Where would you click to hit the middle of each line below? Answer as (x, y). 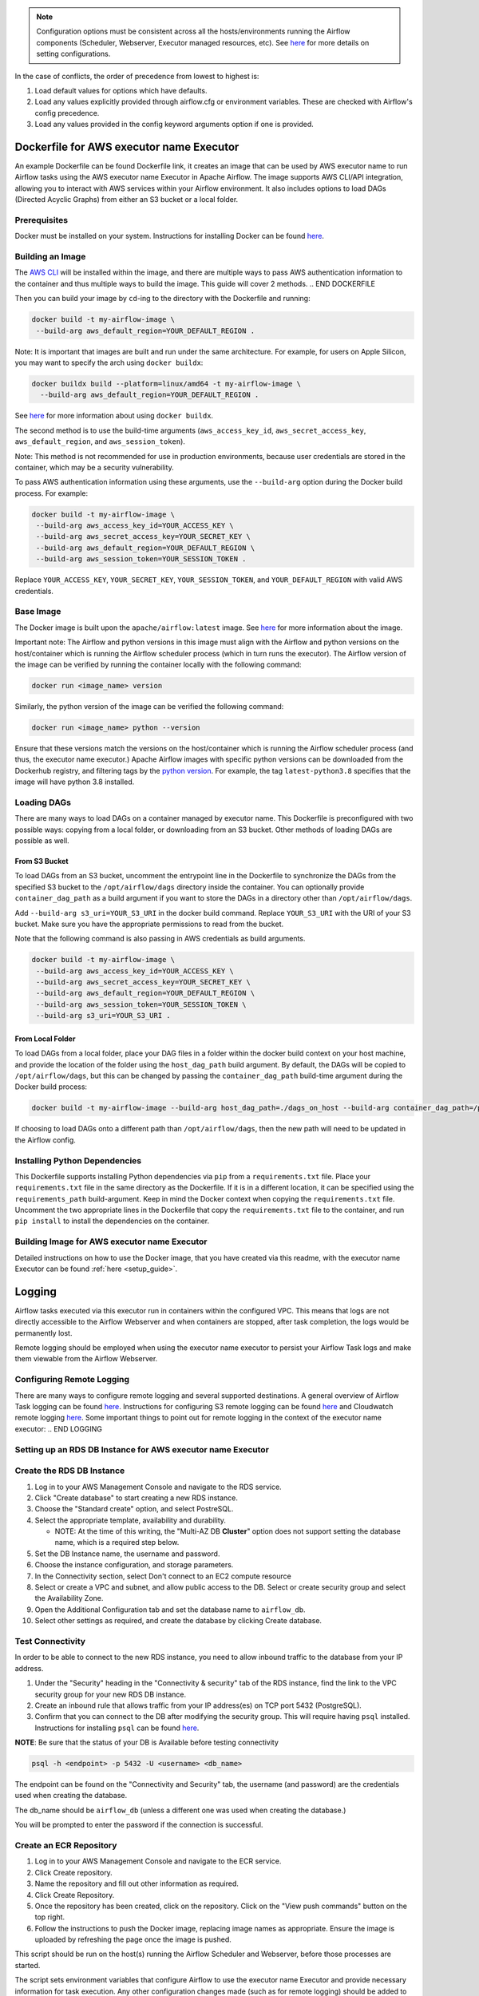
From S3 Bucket (42, 861)
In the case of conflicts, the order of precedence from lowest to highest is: (137, 76)
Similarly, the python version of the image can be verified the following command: (149, 706)
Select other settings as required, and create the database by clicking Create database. (178, 1621)
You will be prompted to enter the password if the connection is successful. (139, 1825)
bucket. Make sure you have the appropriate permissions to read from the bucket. (149, 924)
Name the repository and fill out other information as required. (137, 1883)
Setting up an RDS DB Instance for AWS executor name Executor (142, 1449)
